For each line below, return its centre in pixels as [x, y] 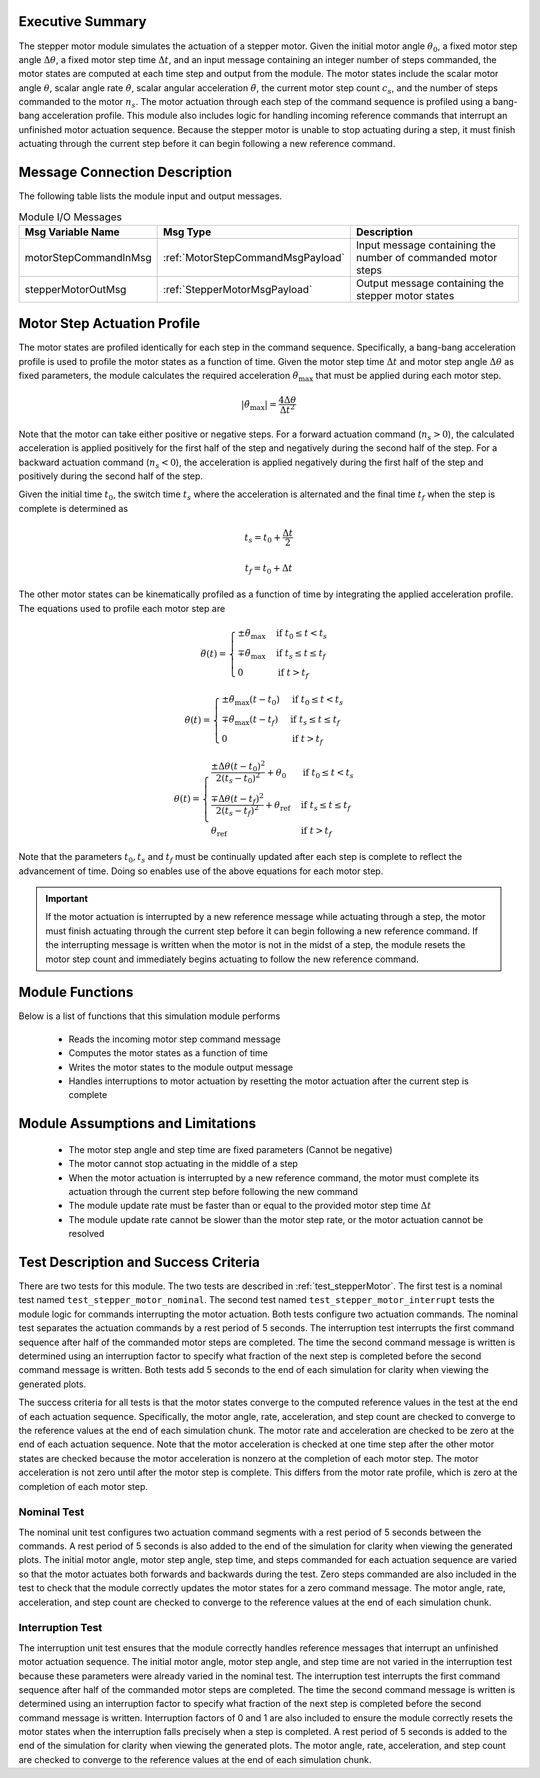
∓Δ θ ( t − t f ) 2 [237, 799]
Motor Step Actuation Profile [109, 323]
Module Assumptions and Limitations [137, 1123]
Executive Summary [82, 21]
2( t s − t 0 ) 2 [238, 778]
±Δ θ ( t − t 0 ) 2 [238, 766]
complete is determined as [73, 508]
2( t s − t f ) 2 [237, 811]
